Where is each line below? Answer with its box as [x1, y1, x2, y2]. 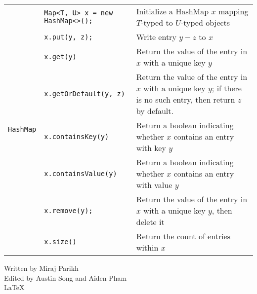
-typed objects [180, 17, 230, 28]
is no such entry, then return [136, 94, 235, 105]
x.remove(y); [44, 206, 93, 215]
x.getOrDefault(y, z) [44, 90, 125, 98]
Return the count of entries [136, 230, 231, 242]
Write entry [136, 31, 176, 42]
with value [136, 179, 172, 190]
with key [136, 142, 166, 153]
